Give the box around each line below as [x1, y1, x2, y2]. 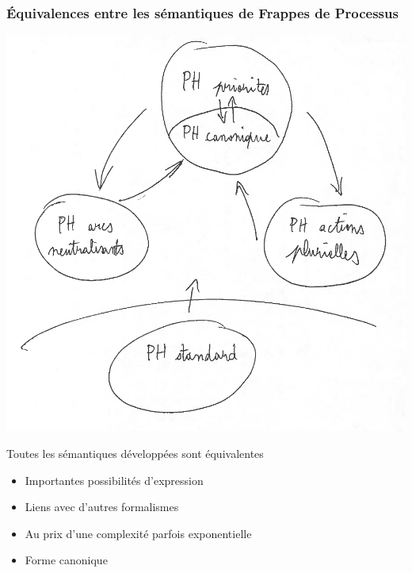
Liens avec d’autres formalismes [25, 498, 179, 515]
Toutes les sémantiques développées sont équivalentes [6, 444, 264, 461]
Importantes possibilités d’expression [25, 471, 204, 488]
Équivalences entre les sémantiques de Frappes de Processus [6, 2, 399, 22]
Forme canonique [25, 552, 108, 568]
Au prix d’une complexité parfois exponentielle [25, 525, 252, 541]
